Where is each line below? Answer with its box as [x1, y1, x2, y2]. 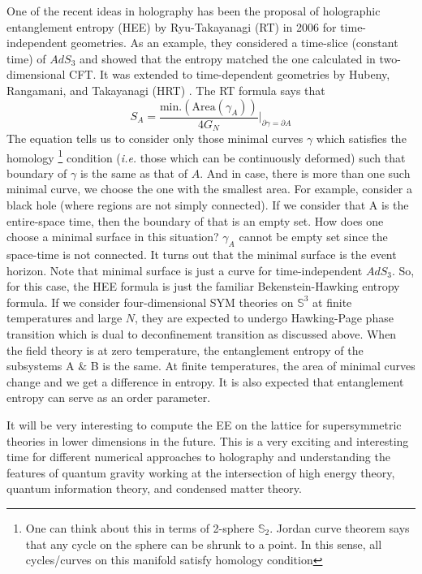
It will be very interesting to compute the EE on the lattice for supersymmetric [6, 416, 402, 433]
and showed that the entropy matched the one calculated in [80, 50, 376, 67]
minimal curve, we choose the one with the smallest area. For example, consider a [6, 180, 412, 197]
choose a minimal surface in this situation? [6, 228, 219, 245]
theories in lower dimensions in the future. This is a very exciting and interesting [6, 432, 409, 449]
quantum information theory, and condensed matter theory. [6, 480, 302, 497]
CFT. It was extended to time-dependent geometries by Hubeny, [69, 66, 390, 83]
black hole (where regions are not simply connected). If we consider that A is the [6, 196, 409, 214]
